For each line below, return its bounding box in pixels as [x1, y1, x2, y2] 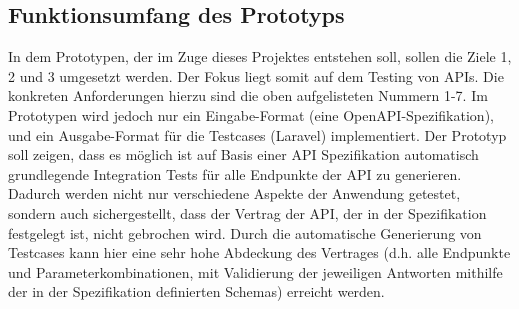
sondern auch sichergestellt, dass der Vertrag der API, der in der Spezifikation [8, 202, 487, 223]
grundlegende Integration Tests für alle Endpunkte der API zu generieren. [8, 163, 462, 184]
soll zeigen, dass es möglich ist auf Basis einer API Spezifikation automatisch [8, 144, 479, 165]
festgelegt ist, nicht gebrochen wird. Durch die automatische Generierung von [8, 222, 482, 243]
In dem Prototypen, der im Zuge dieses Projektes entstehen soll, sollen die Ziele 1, [8, 46, 512, 67]
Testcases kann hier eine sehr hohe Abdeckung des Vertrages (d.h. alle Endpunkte [8, 242, 511, 263]
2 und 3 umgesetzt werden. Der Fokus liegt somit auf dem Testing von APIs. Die [8, 65, 504, 86]
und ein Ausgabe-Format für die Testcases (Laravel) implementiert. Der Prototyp [8, 124, 507, 145]
